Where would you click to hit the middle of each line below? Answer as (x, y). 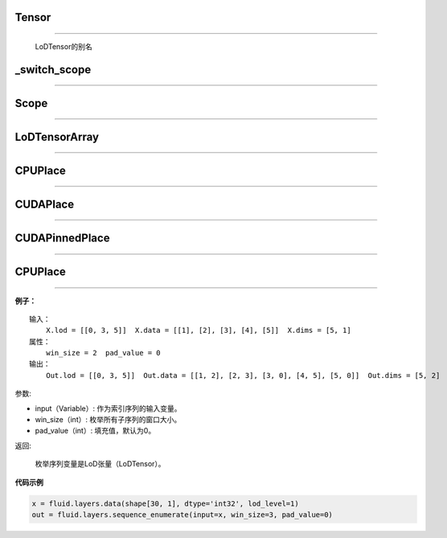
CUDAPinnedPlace (62, 238)
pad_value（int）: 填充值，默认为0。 (95, 431)
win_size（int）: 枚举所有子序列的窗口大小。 (108, 420)
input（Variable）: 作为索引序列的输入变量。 (108, 408)
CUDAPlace (45, 204)
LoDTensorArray (57, 137)
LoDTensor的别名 (64, 47)
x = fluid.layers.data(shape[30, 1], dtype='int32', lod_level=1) (165, 503)
